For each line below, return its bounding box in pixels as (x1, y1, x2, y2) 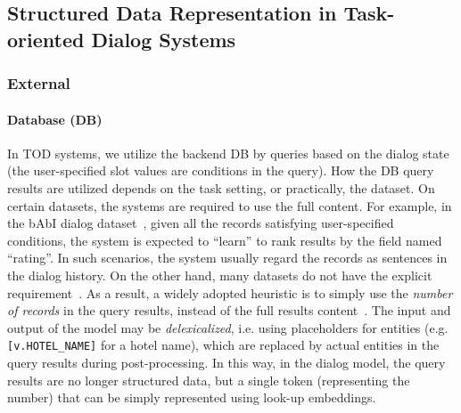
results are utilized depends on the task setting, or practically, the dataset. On (7, 179, 435, 197)
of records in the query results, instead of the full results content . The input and (7, 301, 451, 320)
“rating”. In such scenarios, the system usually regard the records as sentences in (7, 248, 448, 267)
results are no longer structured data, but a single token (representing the (7, 370, 410, 389)
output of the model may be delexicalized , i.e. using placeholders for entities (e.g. (7, 318, 449, 336)
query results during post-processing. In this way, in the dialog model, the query (7, 353, 446, 371)
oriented (7, 25, 85, 53)
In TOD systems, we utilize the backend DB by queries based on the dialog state (7, 143, 449, 162)
